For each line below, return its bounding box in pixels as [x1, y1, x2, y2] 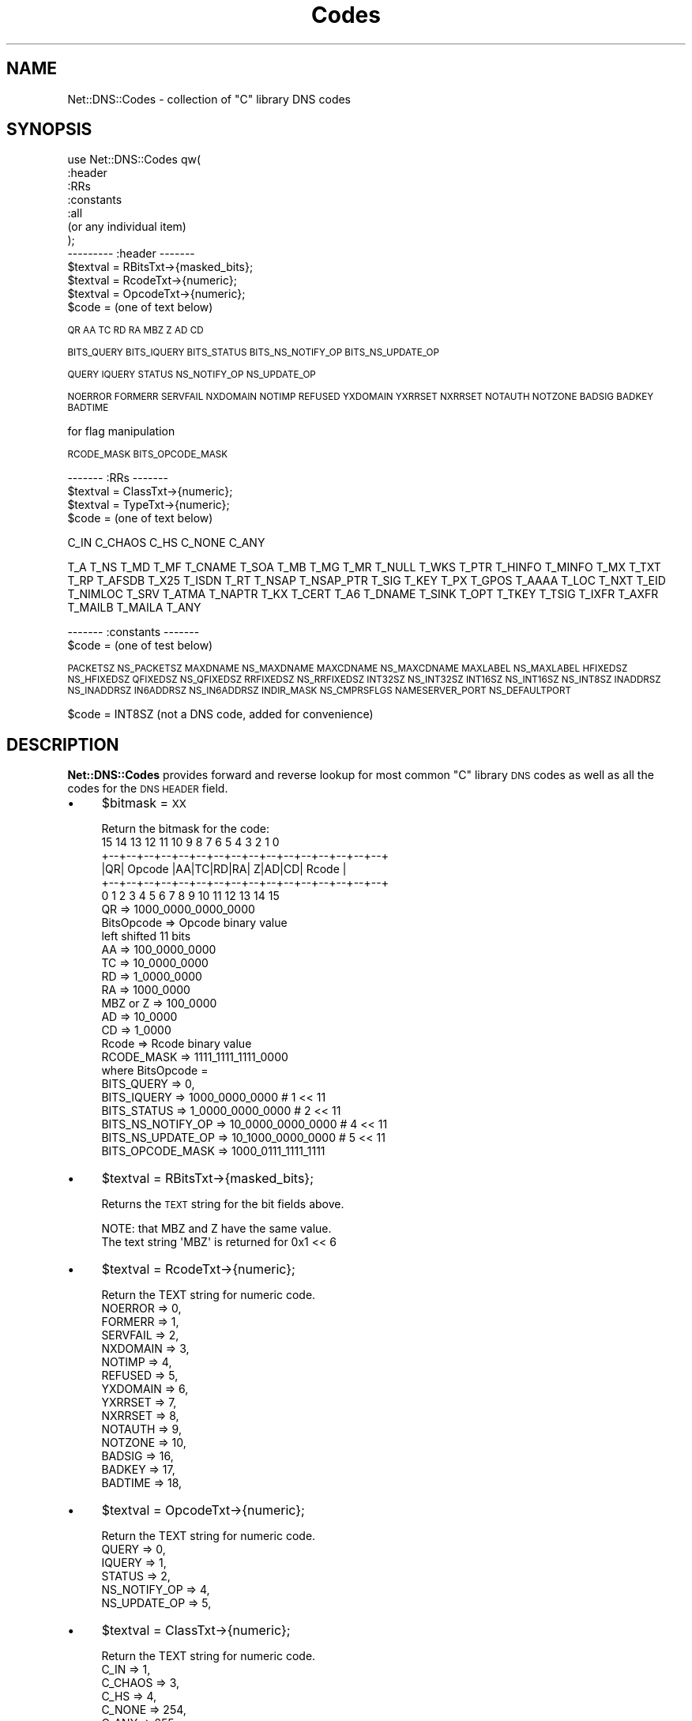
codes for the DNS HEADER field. [67, 781, 228, 796]
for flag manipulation [67, 424, 175, 439]
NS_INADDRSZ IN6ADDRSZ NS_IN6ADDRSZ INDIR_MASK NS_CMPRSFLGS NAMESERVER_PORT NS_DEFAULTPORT [67, 685, 572, 697]
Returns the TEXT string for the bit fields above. [101, 1197, 344, 1211]
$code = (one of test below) [67, 638, 213, 653]
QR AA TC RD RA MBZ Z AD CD [67, 325, 204, 337]
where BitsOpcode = [101, 1064, 209, 1078]
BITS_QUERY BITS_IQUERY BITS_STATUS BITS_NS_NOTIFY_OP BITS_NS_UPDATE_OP [67, 347, 439, 359]
